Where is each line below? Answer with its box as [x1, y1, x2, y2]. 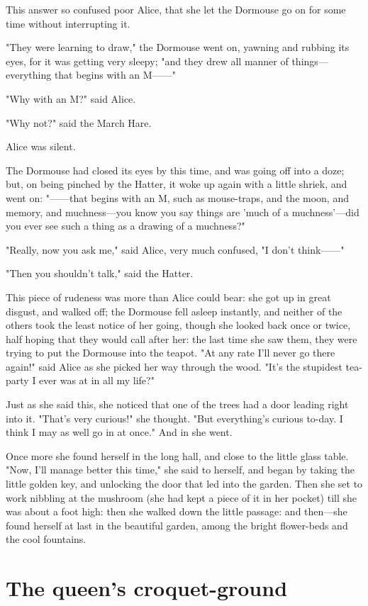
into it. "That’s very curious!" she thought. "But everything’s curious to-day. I [6, 410, 343, 425]
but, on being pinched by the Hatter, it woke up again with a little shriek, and [6, 176, 347, 191]
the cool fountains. [6, 532, 87, 546]
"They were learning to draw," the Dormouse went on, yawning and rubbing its [6, 40, 350, 55]
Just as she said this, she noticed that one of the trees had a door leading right [6, 397, 349, 412]
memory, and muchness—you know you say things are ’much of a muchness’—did [6, 204, 359, 219]
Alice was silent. [6, 139, 76, 154]
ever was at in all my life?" [39, 373, 155, 388]
